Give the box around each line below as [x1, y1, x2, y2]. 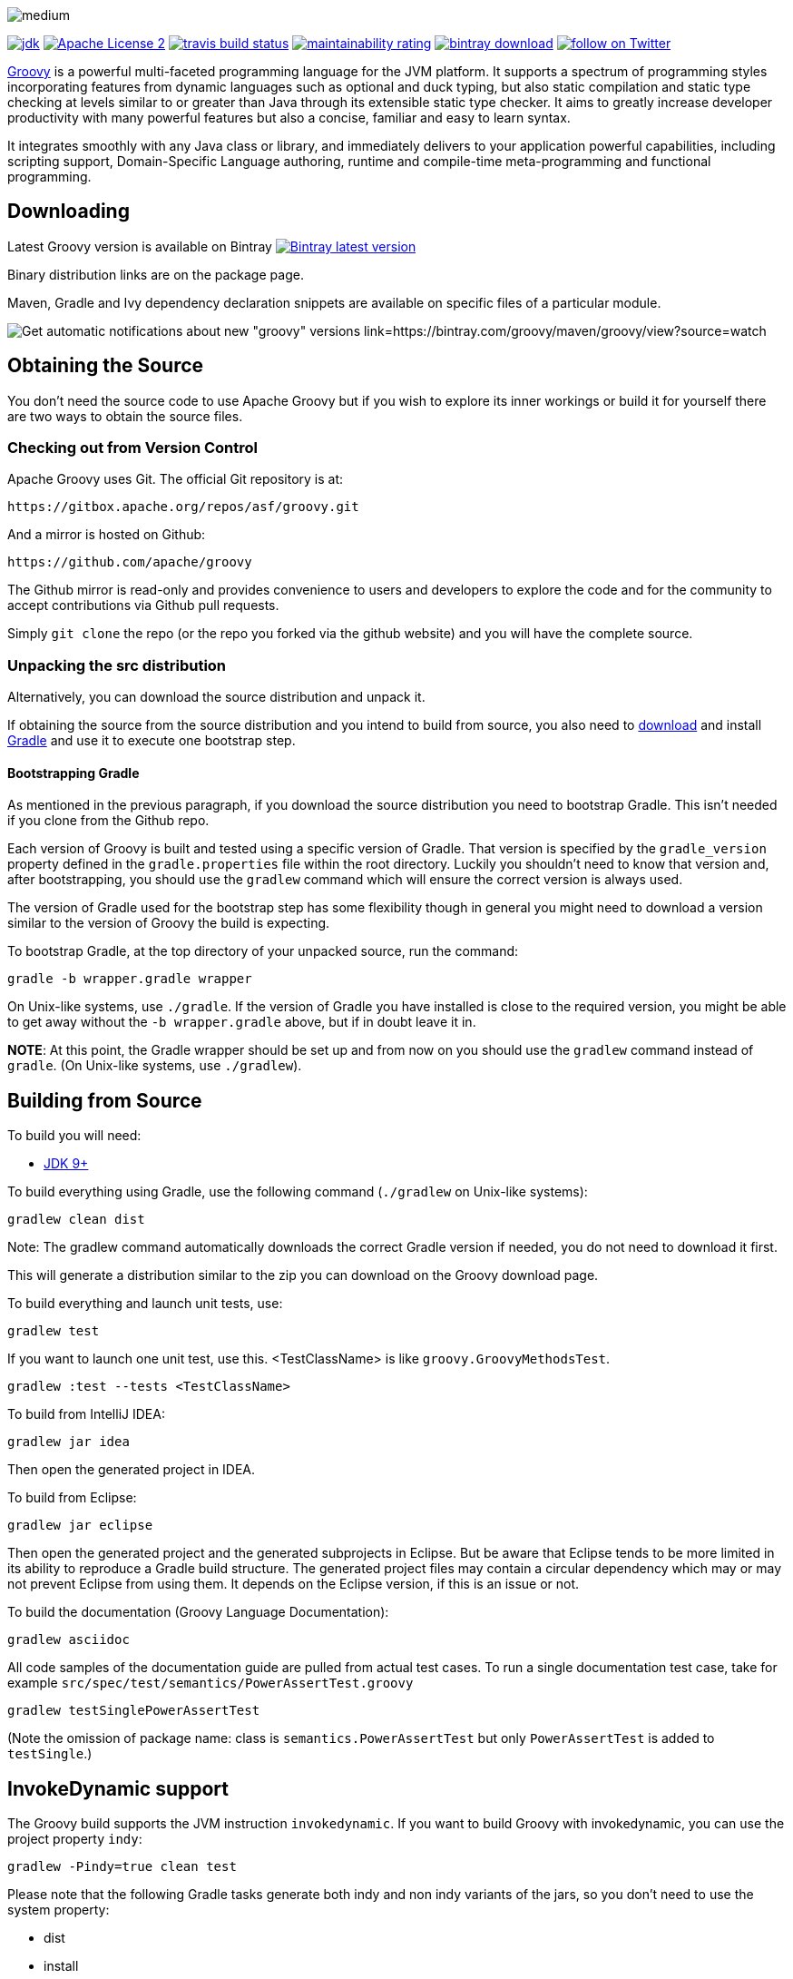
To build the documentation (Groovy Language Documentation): [7, 1604, 389, 1620]
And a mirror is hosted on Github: [7, 527, 206, 543]
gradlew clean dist [7, 1212, 145, 1227]
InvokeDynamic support [7, 1777, 230, 1800]
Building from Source [7, 1088, 202, 1112]
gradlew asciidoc [7, 1632, 130, 1648]
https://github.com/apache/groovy [7, 555, 252, 570]
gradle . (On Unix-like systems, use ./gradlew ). [7, 1058, 302, 1074]
